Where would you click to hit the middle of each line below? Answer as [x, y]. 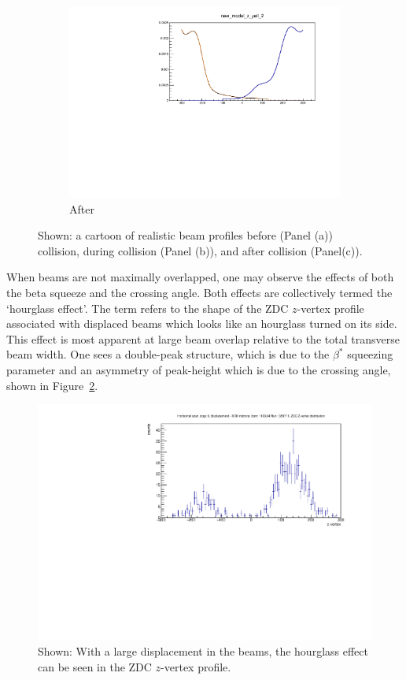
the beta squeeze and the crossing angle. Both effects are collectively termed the [199, 293]
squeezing [370, 354]
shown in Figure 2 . [52, 385]
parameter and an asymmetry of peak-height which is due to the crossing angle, [199, 370]
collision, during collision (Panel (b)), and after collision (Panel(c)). [200, 250]
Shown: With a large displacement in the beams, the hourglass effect [203, 651]
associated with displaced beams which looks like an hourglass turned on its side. [202, 323]
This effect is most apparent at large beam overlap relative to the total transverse [203, 338]
